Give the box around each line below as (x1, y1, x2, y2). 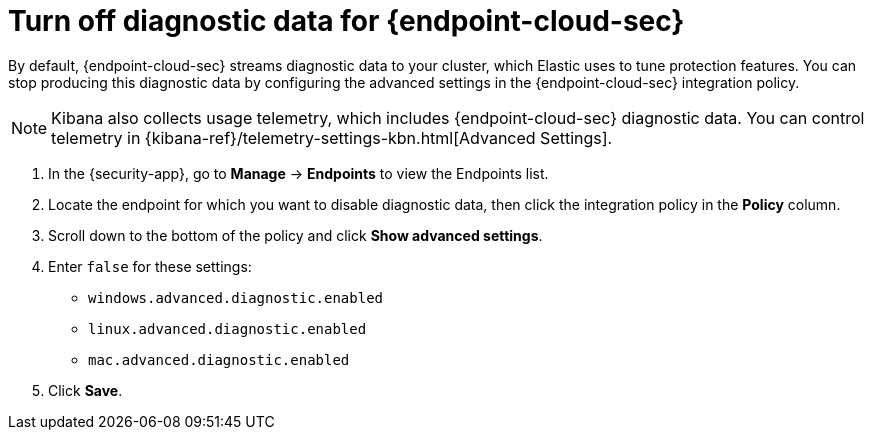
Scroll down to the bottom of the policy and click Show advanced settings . (48, 226, 543, 244)
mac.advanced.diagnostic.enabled (88, 351, 350, 368)
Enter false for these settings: (48, 257, 252, 275)
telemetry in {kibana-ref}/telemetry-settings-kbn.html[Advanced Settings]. (51, 127, 613, 148)
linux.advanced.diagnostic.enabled (88, 320, 367, 337)
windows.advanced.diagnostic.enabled (88, 289, 384, 306)
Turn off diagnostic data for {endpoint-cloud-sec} (8, 4, 685, 38)
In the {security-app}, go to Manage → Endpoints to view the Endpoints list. (48, 164, 549, 182)
